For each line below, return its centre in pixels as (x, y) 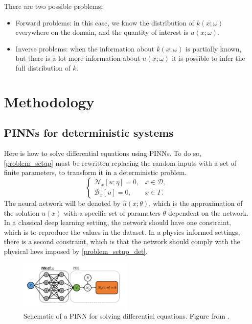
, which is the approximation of (196, 203)
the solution (22, 212)
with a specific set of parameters (112, 212)
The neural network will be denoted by (62, 203)
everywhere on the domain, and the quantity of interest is (102, 32)
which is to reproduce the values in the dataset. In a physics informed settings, (122, 232)
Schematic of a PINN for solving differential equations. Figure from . (126, 315)
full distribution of (43, 67)
